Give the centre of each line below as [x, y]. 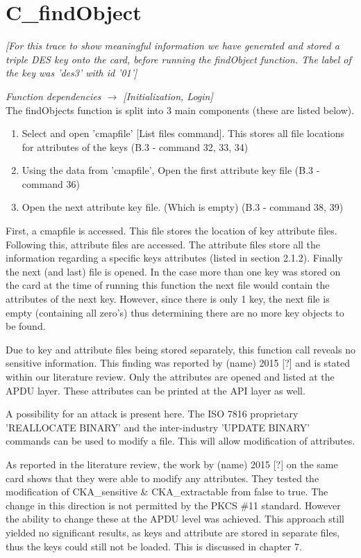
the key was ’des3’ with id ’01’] [72, 73]
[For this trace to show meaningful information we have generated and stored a [173, 46]
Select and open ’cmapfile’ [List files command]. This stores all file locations [183, 133]
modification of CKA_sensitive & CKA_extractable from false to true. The [167, 492]
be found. [26, 326]
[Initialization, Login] [168, 96]
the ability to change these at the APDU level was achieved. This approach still [175, 519]
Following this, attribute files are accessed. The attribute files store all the [163, 244]
